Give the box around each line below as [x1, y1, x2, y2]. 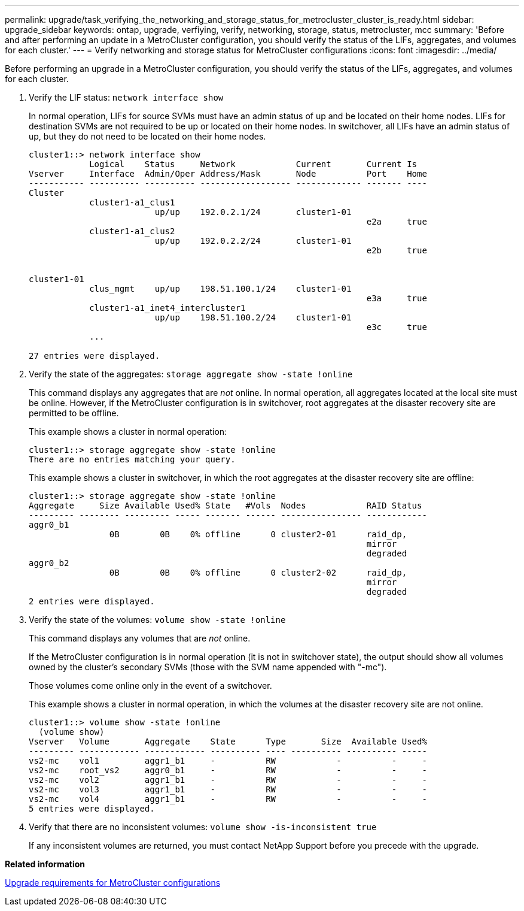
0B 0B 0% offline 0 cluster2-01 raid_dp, [109, 529, 407, 539]
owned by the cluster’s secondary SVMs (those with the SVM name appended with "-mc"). [29, 662, 387, 672]
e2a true [366, 217, 427, 226]
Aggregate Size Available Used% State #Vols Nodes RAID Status [29, 501, 422, 510]
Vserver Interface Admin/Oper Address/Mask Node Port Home [29, 169, 427, 178]
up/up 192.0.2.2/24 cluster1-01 [154, 236, 352, 246]
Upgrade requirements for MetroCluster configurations [5, 877, 221, 888]
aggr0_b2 [29, 558, 69, 568]
